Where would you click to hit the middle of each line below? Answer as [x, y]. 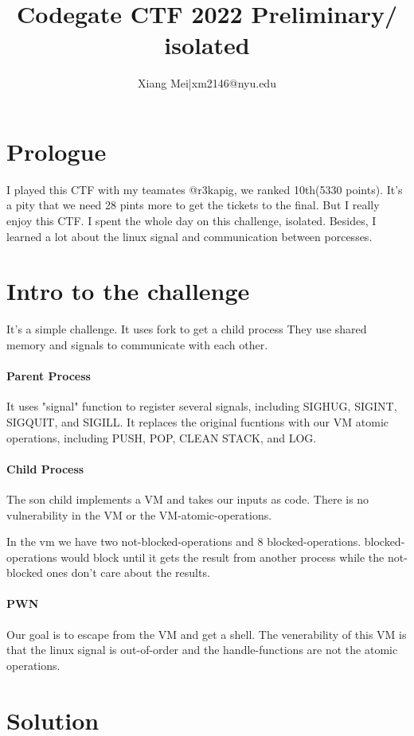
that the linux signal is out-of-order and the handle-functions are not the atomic [202, 650]
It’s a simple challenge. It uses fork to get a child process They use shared [187, 329]
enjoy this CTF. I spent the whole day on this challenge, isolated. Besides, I [191, 221]
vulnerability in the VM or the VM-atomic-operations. [139, 514]
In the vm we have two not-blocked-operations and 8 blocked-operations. [184, 541]
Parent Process [49, 376]
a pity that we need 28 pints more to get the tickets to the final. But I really [193, 205]
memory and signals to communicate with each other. [137, 344]
